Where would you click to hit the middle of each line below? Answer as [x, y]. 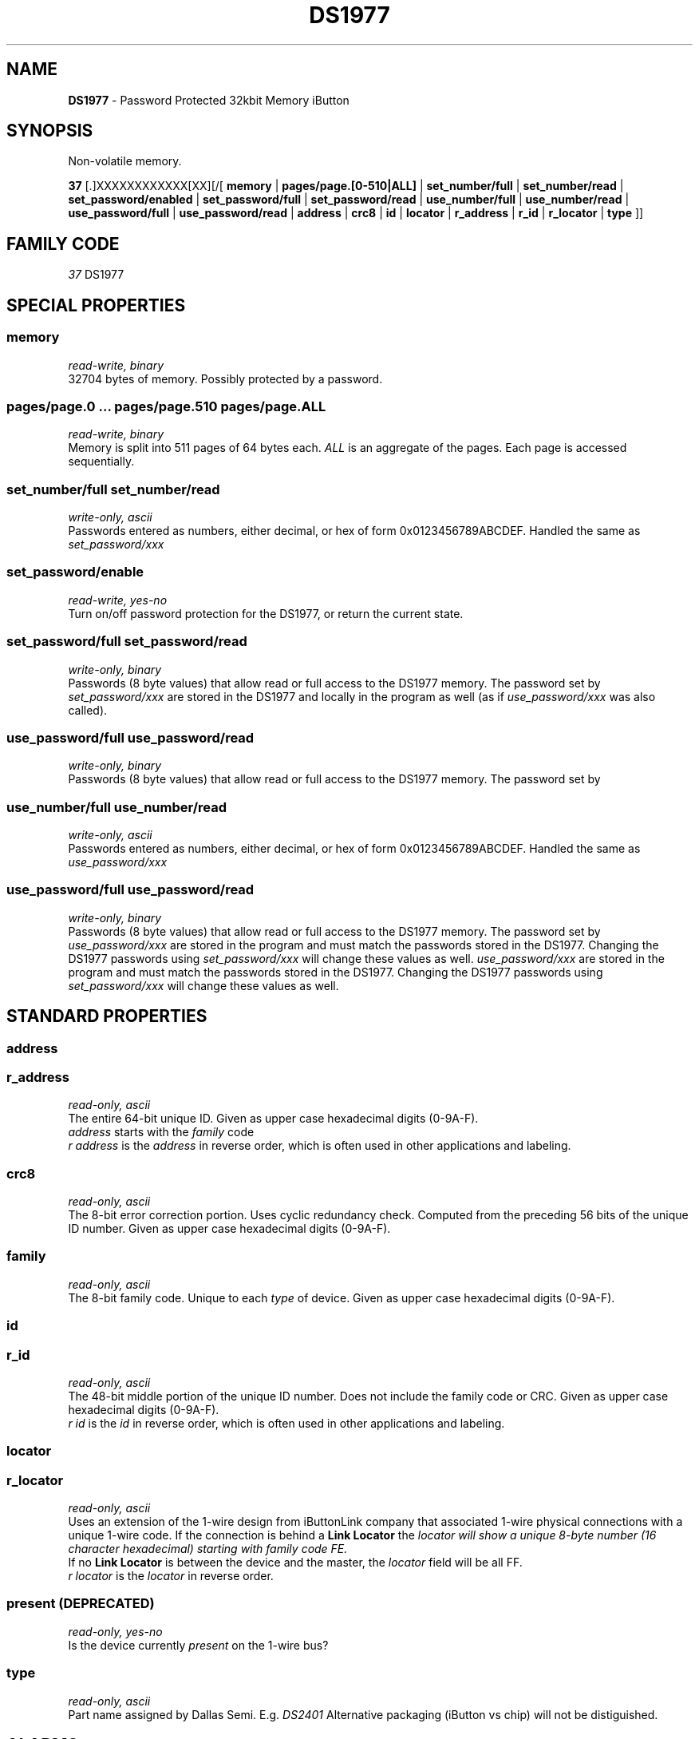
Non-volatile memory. [125, 161]
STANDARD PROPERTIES [107, 1016]
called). [88, 710]
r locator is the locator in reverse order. [171, 1576]
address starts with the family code [161, 1132]
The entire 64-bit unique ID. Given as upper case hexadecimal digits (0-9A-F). [273, 1119]
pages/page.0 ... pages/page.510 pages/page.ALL [166, 406]
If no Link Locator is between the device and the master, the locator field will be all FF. [295, 1563]
